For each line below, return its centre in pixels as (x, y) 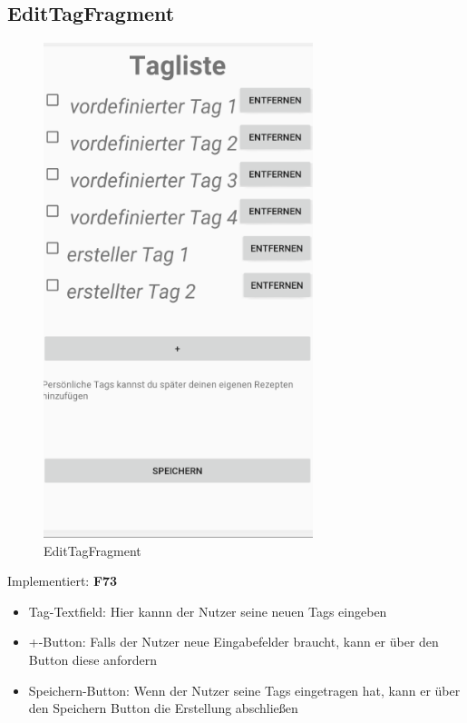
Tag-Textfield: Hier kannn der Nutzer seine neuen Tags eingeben (208, 611)
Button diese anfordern (92, 659)
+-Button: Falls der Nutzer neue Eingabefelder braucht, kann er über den (233, 642)
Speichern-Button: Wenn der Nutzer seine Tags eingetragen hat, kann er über (244, 690)
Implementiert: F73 (63, 581)
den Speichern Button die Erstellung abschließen (163, 708)
